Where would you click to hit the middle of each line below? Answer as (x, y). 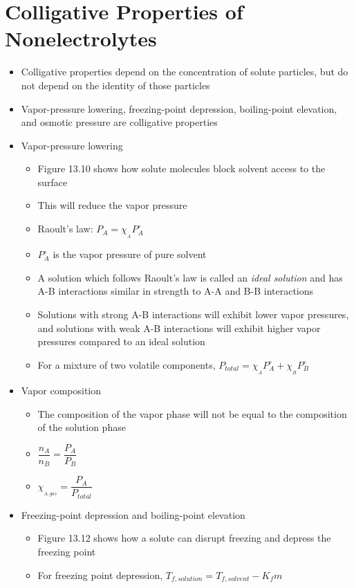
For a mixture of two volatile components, (127, 364)
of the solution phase (82, 427)
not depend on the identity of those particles (115, 85)
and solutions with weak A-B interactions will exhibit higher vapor (179, 328)
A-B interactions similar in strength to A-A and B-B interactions (176, 291)
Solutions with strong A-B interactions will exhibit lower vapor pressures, (193, 314)
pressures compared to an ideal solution (121, 341)
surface (53, 182)
